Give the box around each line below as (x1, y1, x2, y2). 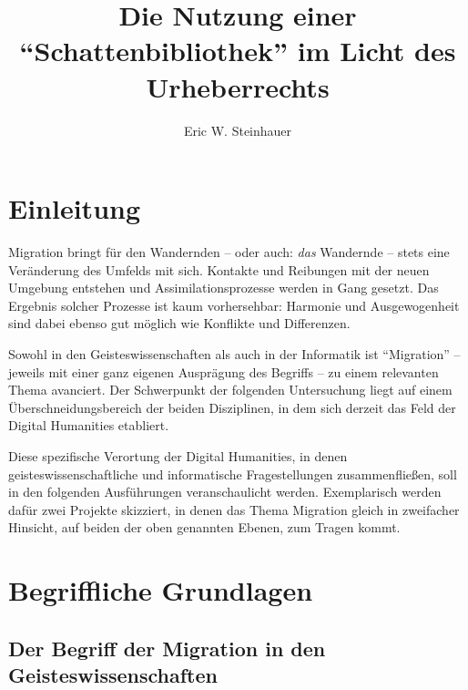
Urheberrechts (146, 67, 330, 105)
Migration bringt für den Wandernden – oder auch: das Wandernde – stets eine (8, 242, 450, 262)
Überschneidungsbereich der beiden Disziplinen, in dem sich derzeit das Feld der (8, 397, 456, 417)
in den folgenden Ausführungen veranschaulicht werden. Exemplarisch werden (8, 482, 442, 501)
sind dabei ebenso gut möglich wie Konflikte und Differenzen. (8, 314, 351, 333)
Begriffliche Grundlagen (8, 572, 313, 609)
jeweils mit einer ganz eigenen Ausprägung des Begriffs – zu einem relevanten (8, 362, 439, 381)
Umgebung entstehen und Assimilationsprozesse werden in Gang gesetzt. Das (8, 278, 439, 297)
